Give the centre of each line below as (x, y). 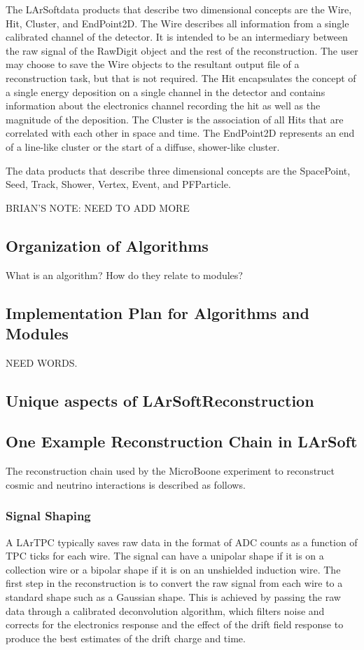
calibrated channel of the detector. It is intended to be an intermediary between (177, 37)
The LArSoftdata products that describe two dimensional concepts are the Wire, (179, 9)
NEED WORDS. (42, 362)
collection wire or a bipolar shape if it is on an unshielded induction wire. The (173, 569)
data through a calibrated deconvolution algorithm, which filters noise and (165, 610)
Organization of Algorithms (107, 245)
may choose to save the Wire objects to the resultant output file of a (153, 64)
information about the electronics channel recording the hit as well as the (163, 106)
